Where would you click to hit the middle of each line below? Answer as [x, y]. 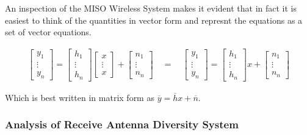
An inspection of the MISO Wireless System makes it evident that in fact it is [151, 8]
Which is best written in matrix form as [80, 97]
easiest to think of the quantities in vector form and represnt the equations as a [154, 20]
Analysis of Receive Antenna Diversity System [122, 124]
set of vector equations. [48, 32]
